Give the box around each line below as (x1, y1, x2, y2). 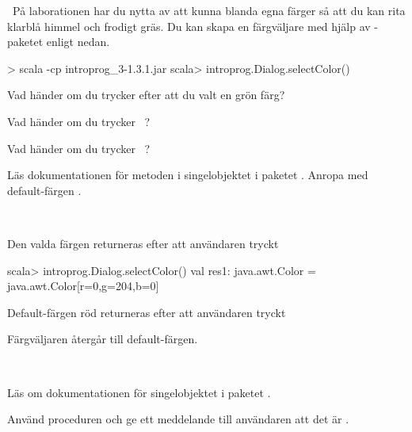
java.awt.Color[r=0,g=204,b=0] (7, 277, 159, 294)
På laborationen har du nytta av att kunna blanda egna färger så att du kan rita (12, 2, 406, 18)
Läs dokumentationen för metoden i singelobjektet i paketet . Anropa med (7, 166, 368, 183)
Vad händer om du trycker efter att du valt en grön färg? (7, 86, 285, 103)
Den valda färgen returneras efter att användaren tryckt (7, 235, 279, 251)
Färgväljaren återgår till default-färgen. (7, 331, 198, 347)
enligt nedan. (46, 33, 110, 50)
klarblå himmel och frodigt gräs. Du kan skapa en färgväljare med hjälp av (7, 17, 371, 34)
